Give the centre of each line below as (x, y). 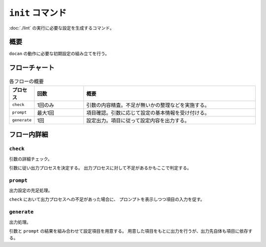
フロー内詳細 (29, 135)
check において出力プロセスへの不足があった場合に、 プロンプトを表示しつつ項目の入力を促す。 (107, 199)
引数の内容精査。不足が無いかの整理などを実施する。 (148, 105)
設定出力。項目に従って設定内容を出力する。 (138, 120)
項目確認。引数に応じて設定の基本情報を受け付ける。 (148, 112)
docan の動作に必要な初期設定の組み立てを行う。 (59, 54)
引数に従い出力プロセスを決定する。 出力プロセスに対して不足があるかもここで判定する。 (100, 168)
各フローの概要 (27, 81)
